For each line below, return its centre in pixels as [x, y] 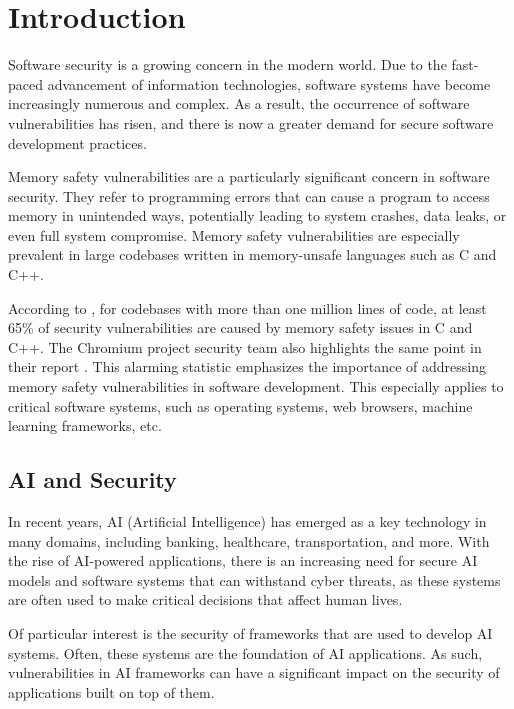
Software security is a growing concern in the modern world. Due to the [227, 64]
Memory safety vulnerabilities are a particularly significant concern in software [249, 176]
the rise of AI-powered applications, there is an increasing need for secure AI [243, 560]
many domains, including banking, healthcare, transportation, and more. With [249, 540]
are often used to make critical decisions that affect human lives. [205, 599]
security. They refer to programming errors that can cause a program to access [249, 195]
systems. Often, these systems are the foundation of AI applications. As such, [245, 652]
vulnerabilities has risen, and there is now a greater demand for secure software [251, 122]
